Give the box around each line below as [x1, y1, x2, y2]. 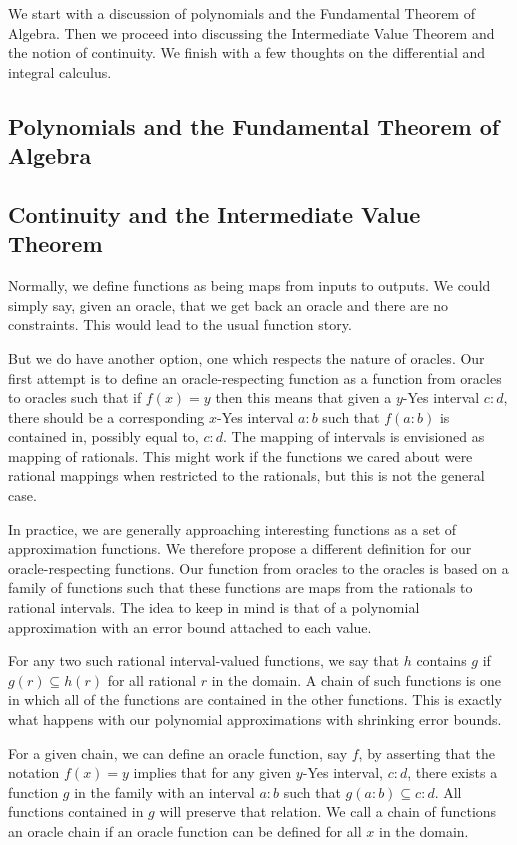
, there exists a [407, 762, 498, 783]
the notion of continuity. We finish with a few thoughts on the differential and [8, 42, 486, 63]
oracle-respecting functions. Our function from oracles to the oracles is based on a [8, 557, 509, 578]
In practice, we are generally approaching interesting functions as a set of [8, 518, 457, 539]
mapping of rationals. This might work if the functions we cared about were [8, 445, 473, 466]
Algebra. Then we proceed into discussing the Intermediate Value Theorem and [8, 22, 495, 43]
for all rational [107, 669, 197, 690]
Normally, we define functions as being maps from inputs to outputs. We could [8, 275, 491, 296]
